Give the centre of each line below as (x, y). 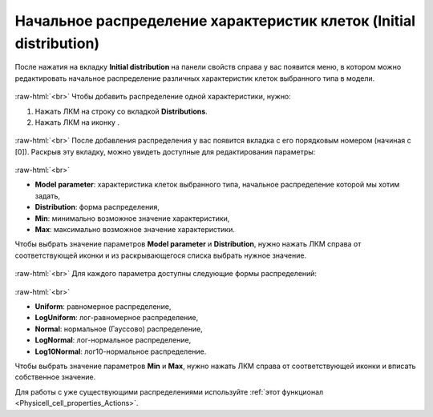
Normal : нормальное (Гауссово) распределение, (119, 329)
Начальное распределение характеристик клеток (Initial (215, 21)
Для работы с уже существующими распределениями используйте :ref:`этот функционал (169, 391)
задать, (47, 195)
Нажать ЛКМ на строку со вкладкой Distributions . (121, 111)
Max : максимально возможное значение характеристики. (135, 230)
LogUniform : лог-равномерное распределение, (117, 318)
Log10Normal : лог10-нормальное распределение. (121, 351)
